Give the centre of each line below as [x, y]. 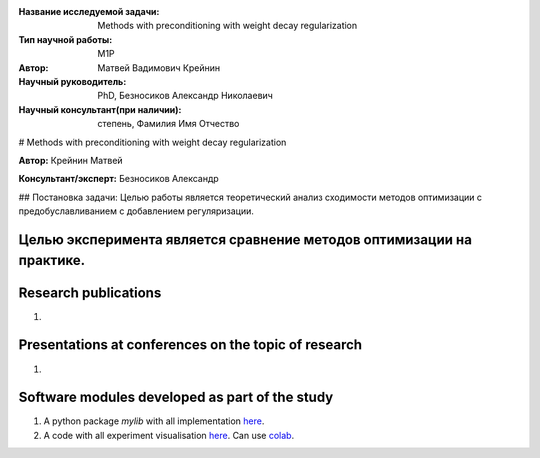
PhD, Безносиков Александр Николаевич [185, 96]
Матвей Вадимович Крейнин [158, 67]
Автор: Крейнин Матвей [71, 160]
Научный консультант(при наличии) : [100, 109]
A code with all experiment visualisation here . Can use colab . [169, 435]
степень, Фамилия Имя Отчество [168, 124]
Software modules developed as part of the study [176, 397]
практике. [51, 260]
